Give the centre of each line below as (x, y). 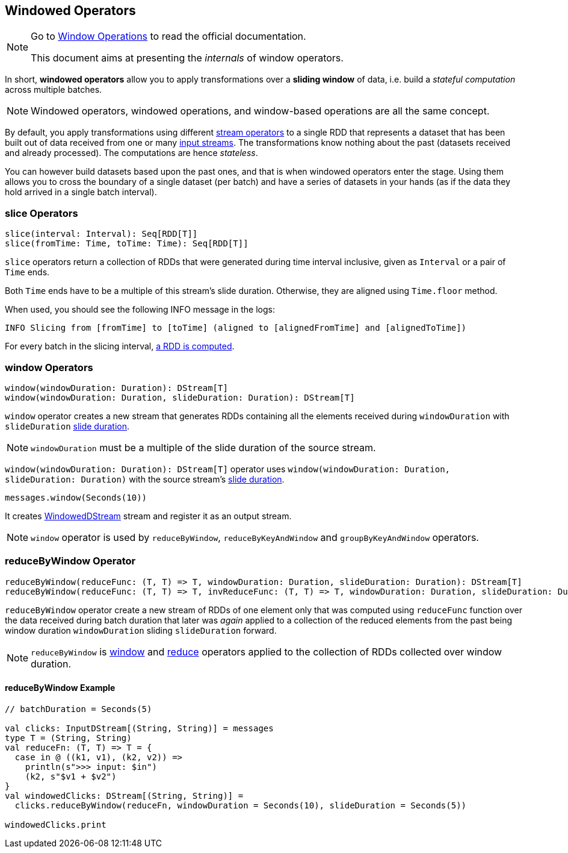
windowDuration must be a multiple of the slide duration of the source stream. (203, 447)
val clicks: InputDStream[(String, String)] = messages (139, 728)
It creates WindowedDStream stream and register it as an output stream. (148, 516)
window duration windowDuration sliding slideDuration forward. (141, 630)
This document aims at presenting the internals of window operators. (187, 58)
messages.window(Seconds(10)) (76, 497)
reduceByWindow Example (60, 688)
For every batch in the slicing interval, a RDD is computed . (120, 346)
